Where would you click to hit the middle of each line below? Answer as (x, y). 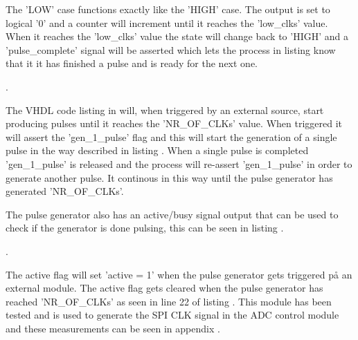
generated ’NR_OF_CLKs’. (65, 191)
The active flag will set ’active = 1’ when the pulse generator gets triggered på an (179, 274)
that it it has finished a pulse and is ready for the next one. (132, 63)
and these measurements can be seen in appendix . (113, 328)
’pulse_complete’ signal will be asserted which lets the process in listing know (171, 49)
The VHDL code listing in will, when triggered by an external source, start (165, 110)
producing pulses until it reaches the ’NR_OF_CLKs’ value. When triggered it (174, 123)
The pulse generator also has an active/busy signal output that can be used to (172, 214)
